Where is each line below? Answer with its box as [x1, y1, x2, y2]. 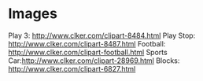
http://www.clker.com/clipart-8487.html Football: [8, 39, 166, 48]
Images [8, 5, 57, 23]
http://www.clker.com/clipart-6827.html [8, 64, 136, 73]
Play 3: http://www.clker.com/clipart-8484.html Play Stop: [8, 31, 196, 40]
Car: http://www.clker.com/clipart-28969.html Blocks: [8, 56, 180, 65]
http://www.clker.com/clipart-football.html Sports [8, 47, 168, 57]
